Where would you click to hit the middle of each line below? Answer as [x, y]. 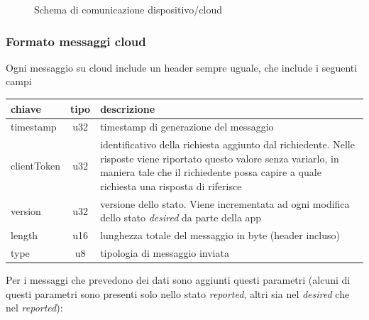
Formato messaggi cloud [76, 41]
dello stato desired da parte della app [181, 217]
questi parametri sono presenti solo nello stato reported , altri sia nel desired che [178, 293]
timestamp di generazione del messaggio [187, 127]
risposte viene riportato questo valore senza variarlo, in [220, 158]
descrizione [128, 108]
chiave [26, 108]
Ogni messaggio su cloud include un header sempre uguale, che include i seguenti [182, 67]
